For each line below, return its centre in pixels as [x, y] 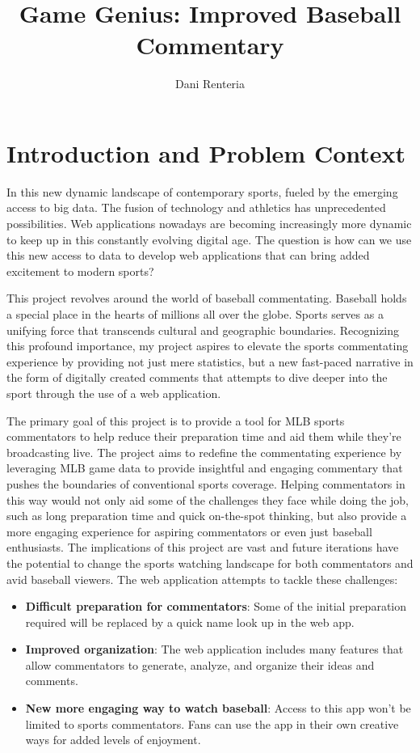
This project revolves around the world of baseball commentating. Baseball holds [207, 298]
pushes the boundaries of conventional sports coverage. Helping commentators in [206, 483]
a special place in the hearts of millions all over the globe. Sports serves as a [195, 314]
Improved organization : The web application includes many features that [214, 649]
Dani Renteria [210, 84]
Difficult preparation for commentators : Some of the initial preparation [216, 606]
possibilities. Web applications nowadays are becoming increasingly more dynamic [209, 224]
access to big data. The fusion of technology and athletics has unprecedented [196, 207]
